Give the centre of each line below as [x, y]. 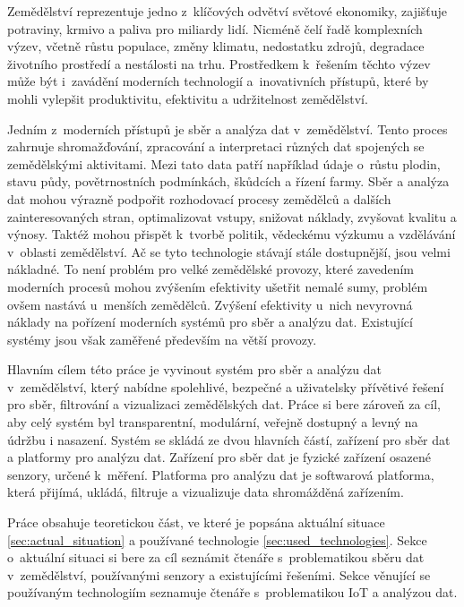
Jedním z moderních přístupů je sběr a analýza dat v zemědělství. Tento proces [228, 128]
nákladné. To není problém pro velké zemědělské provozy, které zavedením [211, 269]
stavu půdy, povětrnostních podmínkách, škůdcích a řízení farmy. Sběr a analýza [228, 181]
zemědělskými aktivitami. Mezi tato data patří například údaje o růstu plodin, [224, 163]
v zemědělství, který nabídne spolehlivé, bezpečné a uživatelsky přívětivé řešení [226, 386]
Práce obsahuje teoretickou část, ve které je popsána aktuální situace [196, 522]
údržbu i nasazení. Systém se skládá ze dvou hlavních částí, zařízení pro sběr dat [229, 439]
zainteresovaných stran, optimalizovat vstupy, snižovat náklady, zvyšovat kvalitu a [232, 216]
